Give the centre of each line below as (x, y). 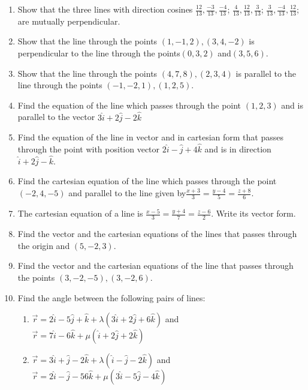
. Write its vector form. (253, 213)
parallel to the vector (56, 117)
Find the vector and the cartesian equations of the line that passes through (155, 265)
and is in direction (238, 149)
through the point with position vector (89, 149)
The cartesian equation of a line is (80, 213)
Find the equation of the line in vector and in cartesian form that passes (150, 137)
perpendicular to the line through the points (99, 53)
